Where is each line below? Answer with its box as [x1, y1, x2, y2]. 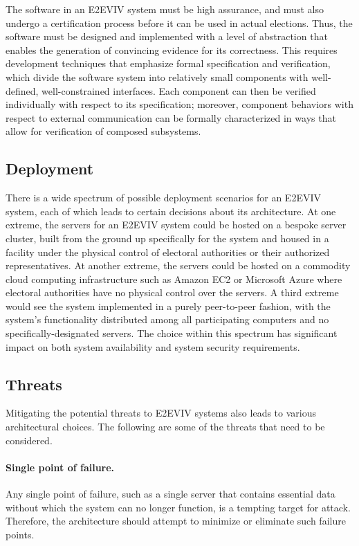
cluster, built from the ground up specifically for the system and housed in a [6, 230, 329, 245]
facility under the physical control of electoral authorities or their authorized [6, 244, 330, 259]
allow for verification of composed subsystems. [6, 124, 201, 138]
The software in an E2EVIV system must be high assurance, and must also [6, 2, 324, 16]
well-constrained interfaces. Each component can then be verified [42, 83, 316, 98]
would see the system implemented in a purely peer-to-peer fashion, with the [6, 298, 331, 313]
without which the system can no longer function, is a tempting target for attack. [6, 500, 351, 514]
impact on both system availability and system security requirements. [6, 339, 300, 354]
